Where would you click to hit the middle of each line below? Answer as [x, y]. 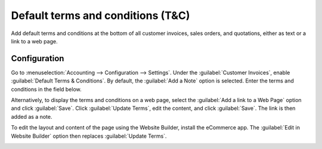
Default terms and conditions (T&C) [100, 15]
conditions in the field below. [46, 89]
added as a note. [32, 116]
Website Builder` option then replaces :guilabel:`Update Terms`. [89, 136]
